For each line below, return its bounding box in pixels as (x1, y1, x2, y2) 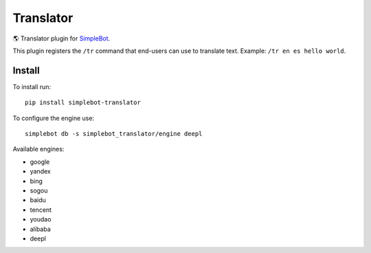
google (30, 158, 50, 166)
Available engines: (12, 145, 65, 154)
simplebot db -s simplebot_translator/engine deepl (25, 130, 203, 138)
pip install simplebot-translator (25, 99, 141, 106)
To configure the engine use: (12, 114, 95, 122)
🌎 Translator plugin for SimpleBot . (12, 34, 111, 43)
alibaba (30, 225, 51, 233)
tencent (30, 206, 52, 214)
